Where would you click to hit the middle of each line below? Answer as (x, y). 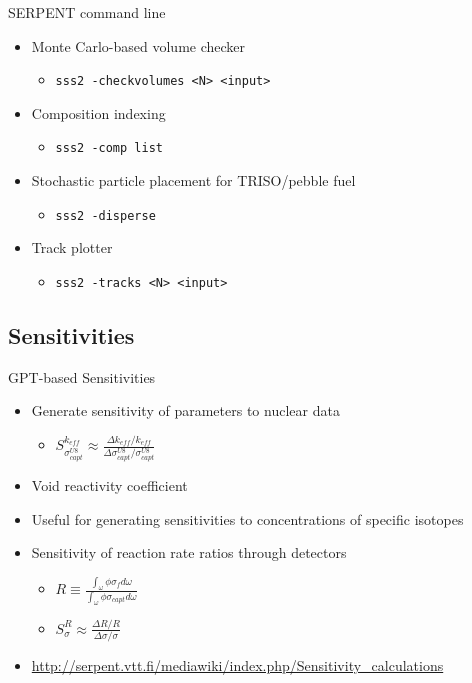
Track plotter (72, 247)
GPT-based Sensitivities (82, 376)
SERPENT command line (87, 12)
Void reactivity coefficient (109, 485)
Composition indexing (98, 112)
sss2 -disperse (105, 215)
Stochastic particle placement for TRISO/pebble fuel (193, 180)
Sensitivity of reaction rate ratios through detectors (189, 552)
